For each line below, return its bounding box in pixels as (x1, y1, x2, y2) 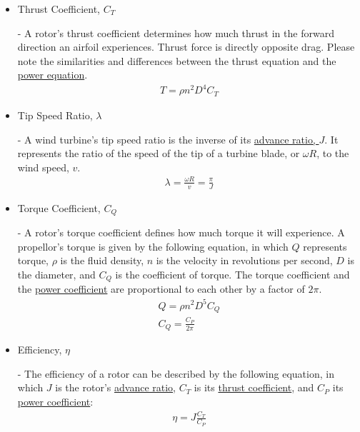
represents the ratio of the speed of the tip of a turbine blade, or (17, 146, 300, 161)
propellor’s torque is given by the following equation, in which (17, 238, 289, 253)
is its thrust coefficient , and (194, 380, 314, 395)
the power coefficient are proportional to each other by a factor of (17, 281, 305, 296)
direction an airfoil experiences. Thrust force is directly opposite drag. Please (17, 39, 355, 54)
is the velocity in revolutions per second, (156, 253, 333, 268)
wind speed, (17, 159, 69, 174)
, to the (316, 146, 349, 161)
